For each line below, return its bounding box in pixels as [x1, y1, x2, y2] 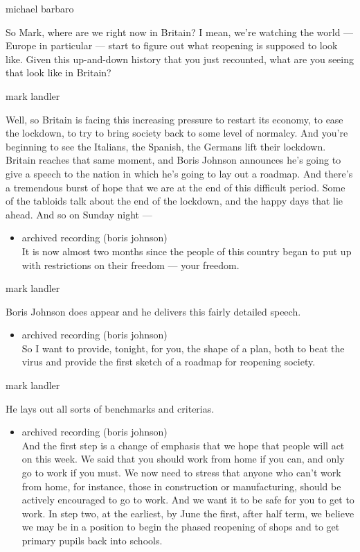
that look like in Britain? [6, 65, 111, 80]
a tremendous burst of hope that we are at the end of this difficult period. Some [6, 180, 345, 194]
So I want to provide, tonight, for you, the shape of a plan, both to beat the [21, 340, 345, 355]
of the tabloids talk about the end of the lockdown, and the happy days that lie [6, 193, 343, 208]
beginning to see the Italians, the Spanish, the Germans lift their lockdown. [6, 139, 326, 153]
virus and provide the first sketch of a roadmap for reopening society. [21, 354, 316, 369]
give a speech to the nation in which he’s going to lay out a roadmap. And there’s [6, 166, 353, 180]
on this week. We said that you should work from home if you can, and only [21, 451, 345, 466]
